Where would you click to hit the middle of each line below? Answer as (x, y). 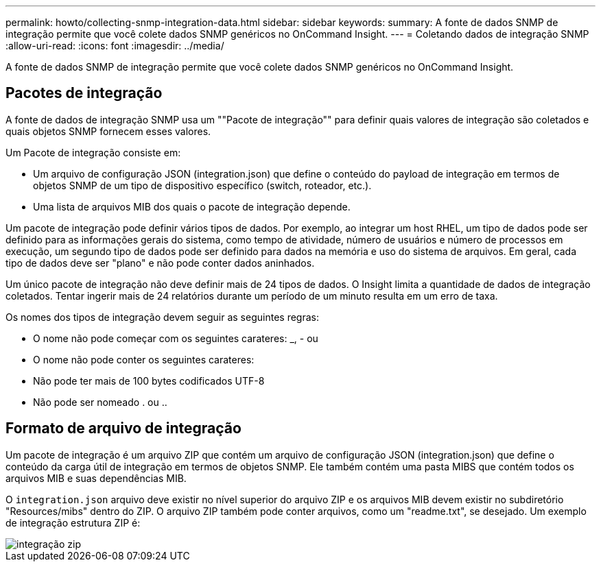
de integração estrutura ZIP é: (73, 522)
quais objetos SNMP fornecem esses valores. (108, 131)
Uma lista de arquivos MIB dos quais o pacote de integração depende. (192, 206)
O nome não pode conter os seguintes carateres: (144, 359)
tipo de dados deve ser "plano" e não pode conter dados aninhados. (160, 263)
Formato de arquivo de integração (123, 429)
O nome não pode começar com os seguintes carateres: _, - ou (176, 338)
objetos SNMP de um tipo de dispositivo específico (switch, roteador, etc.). (202, 185)
